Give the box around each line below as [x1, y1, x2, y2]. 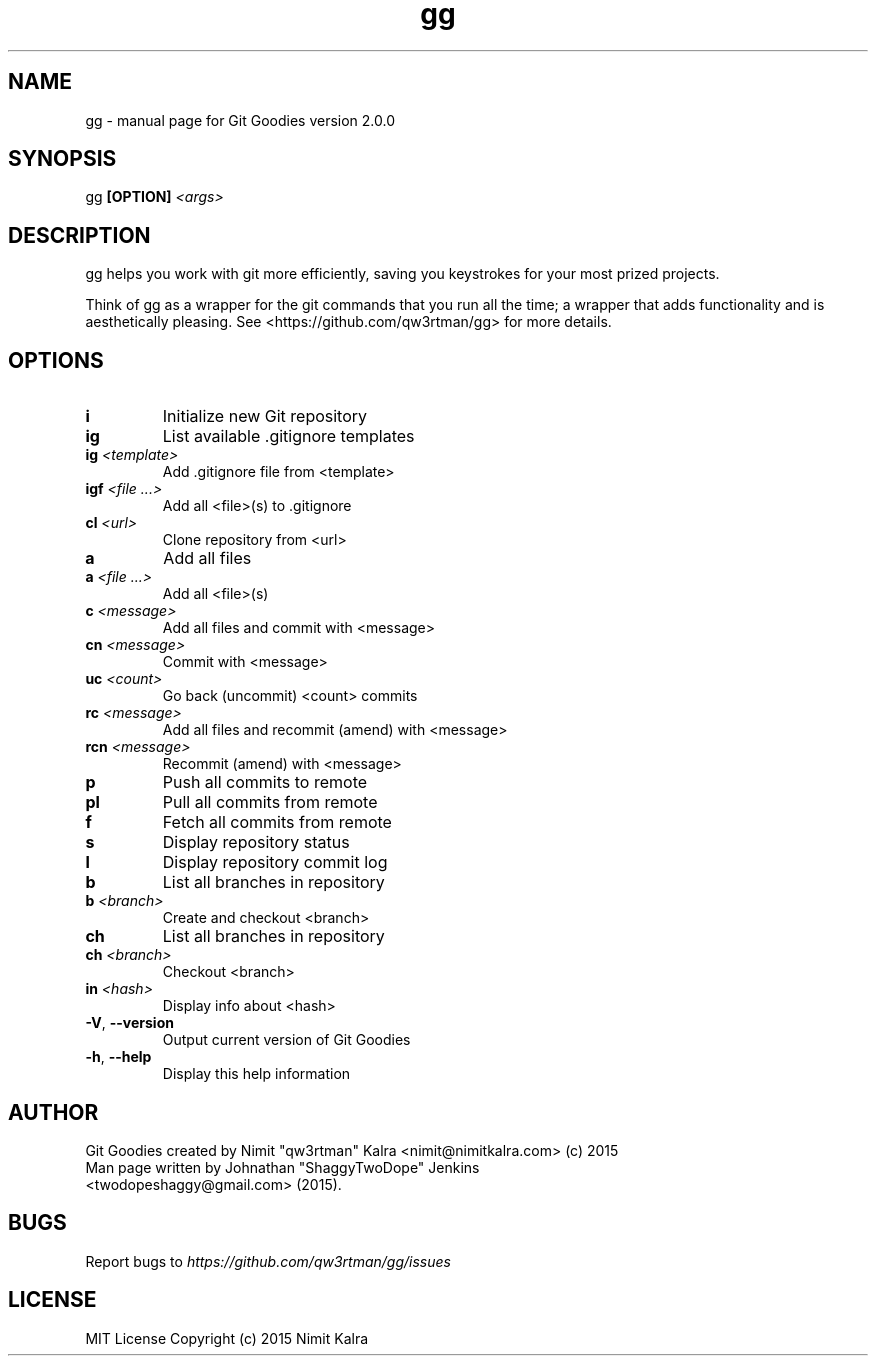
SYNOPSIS [8, 146, 117, 172]
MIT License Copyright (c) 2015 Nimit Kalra [85, 1329, 369, 1347]
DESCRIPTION [8, 222, 151, 248]
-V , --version [85, 1014, 174, 1032]
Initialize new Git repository [162, 406, 368, 427]
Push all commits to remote [162, 772, 368, 793]
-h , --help [85, 1048, 152, 1066]
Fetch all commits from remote [162, 812, 392, 833]
